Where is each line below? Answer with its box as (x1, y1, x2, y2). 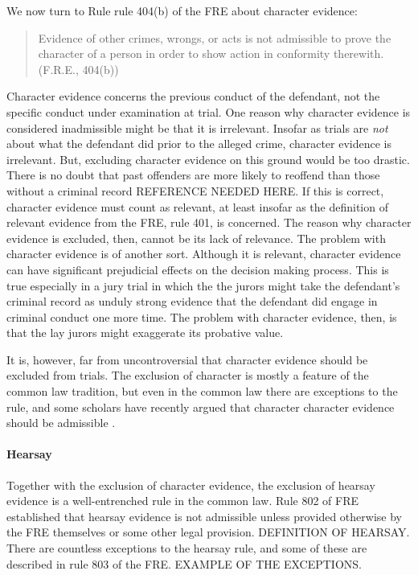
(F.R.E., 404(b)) (38, 60, 119, 77)
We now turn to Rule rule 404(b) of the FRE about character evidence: (6, 2, 358, 18)
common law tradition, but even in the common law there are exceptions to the (6, 383, 398, 400)
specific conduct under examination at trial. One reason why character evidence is (6, 103, 411, 120)
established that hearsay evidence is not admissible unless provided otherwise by (6, 507, 402, 524)
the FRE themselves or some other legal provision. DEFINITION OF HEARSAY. (6, 524, 410, 540)
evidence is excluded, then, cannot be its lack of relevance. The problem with (6, 229, 386, 246)
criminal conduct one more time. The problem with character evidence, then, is (6, 308, 397, 325)
